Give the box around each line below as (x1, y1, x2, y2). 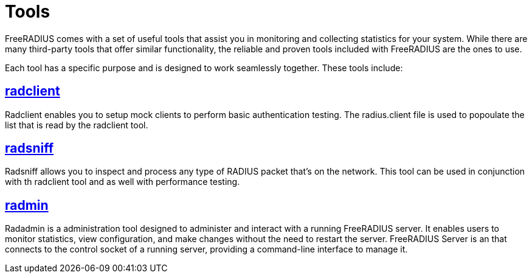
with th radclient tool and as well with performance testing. (5, 176, 240, 187)
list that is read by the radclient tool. (5, 119, 148, 130)
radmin (5, 197, 49, 213)
